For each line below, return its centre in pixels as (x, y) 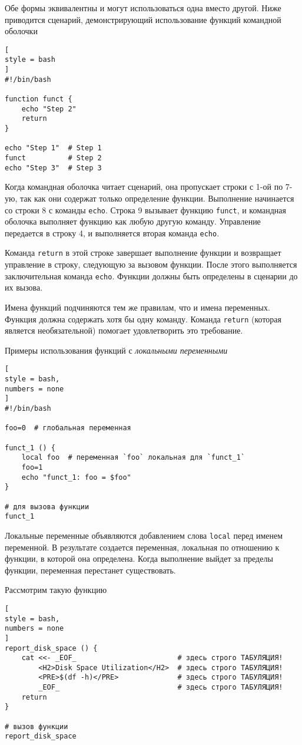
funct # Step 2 (53, 158)
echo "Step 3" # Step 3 (53, 168)
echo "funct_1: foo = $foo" (76, 477)
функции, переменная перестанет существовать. (90, 570)
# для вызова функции (47, 507)
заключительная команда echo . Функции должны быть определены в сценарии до (151, 276)
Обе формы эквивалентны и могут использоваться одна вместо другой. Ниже (143, 8)
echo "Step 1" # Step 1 (53, 148)
